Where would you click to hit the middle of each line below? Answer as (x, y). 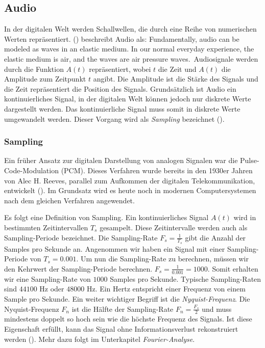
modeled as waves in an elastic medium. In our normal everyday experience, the (129, 49)
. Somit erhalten (233, 268)
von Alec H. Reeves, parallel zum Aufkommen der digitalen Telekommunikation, (130, 180)
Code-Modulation (31, 170)
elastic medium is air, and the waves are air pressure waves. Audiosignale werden (131, 58)
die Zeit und (177, 69)
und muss (217, 309)
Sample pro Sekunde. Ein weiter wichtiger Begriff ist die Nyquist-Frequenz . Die (127, 298)
